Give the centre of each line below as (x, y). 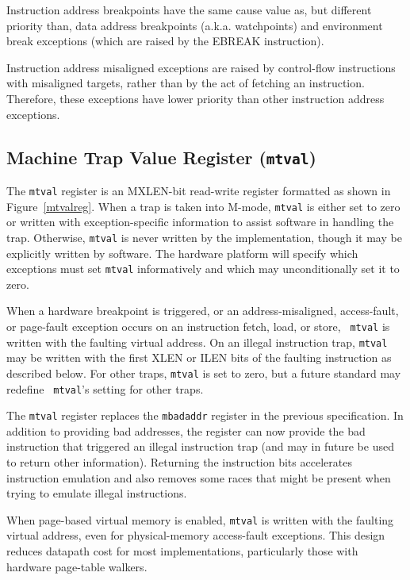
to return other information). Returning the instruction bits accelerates (179, 462)
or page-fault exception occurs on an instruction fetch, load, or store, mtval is (198, 326)
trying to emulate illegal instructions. (97, 493)
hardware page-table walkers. (77, 566)
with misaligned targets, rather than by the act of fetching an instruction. (186, 83)
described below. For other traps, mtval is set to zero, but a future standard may (204, 373)
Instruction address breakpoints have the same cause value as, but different (189, 10)
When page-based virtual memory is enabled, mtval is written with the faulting (200, 519)
